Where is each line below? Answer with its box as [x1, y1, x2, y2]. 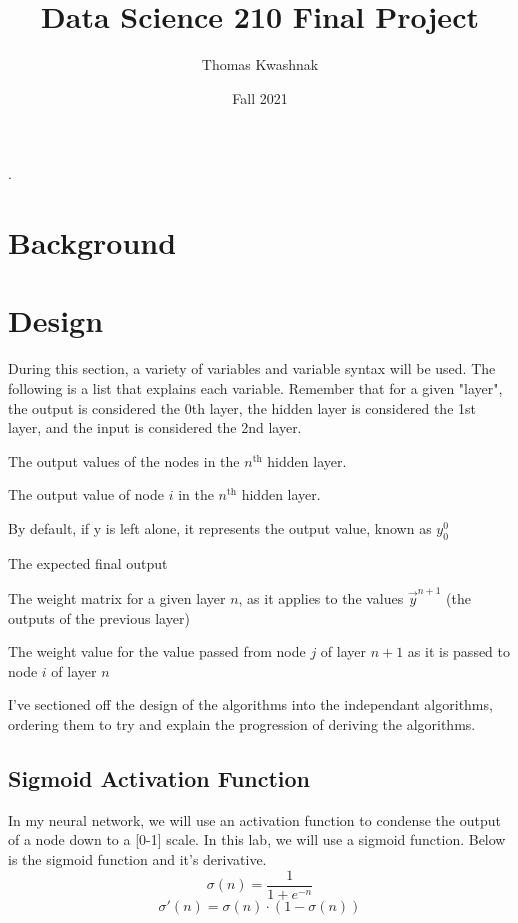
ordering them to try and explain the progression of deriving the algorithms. [8, 714, 476, 735]
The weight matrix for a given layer [8, 588, 226, 609]
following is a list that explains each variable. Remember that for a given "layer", [8, 378, 503, 398]
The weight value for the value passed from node [8, 641, 306, 662]
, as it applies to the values [238, 588, 404, 609]
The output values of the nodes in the [8, 450, 240, 471]
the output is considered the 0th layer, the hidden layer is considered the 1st [8, 397, 476, 418]
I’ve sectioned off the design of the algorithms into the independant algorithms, [8, 694, 493, 715]
